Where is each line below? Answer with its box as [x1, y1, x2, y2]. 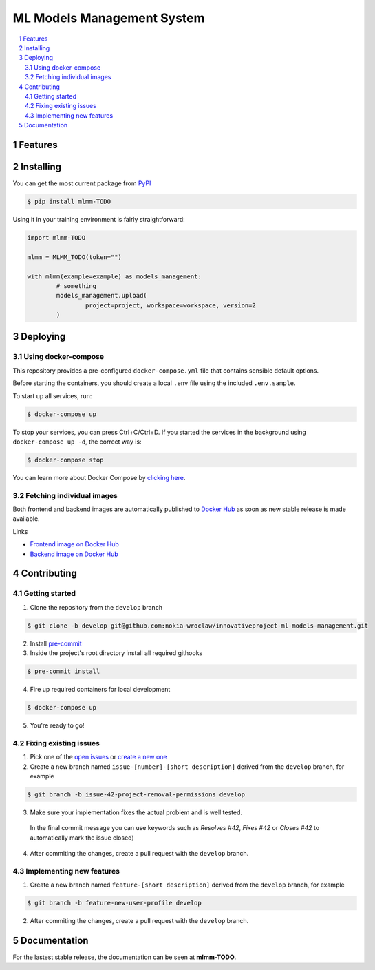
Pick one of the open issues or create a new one [30, 753, 168, 761]
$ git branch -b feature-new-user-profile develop [27, 899, 202, 907]
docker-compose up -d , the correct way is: [12, 437, 142, 446]
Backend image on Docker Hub [30, 550, 118, 558]
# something [56, 282, 96, 289]
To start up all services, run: [12, 391, 92, 400]
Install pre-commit [30, 639, 82, 648]
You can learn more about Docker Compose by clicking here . [12, 473, 186, 482]
